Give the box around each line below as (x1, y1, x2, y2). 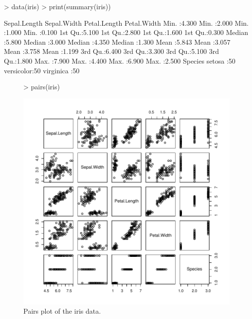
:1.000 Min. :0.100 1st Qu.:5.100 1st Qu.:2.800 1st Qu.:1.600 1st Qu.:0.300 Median (4, 27, 249, 37)
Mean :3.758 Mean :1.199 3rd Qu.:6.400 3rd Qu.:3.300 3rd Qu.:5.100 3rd (4, 46, 219, 56)
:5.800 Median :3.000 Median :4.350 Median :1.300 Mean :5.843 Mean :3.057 (4, 36, 231, 47)
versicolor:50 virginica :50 (4, 65, 80, 75)
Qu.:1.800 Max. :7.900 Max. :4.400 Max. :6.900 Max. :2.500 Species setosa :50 (4, 55, 235, 66)
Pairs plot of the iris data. (23, 306, 101, 316)
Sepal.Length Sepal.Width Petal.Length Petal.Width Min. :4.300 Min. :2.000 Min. (4, 17, 249, 28)
